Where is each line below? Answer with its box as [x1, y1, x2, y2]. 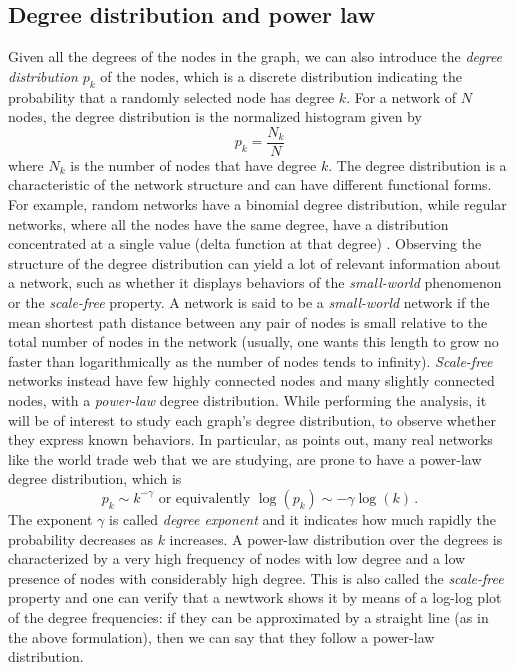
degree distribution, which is [8, 468, 182, 489]
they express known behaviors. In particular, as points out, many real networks [8, 429, 493, 450]
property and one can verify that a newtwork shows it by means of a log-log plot [8, 587, 502, 608]
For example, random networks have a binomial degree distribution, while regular [8, 194, 507, 215]
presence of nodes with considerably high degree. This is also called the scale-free [8, 567, 504, 588]
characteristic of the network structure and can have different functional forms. [8, 174, 492, 195]
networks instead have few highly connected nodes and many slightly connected [8, 370, 495, 391]
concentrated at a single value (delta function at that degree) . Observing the [8, 233, 482, 254]
